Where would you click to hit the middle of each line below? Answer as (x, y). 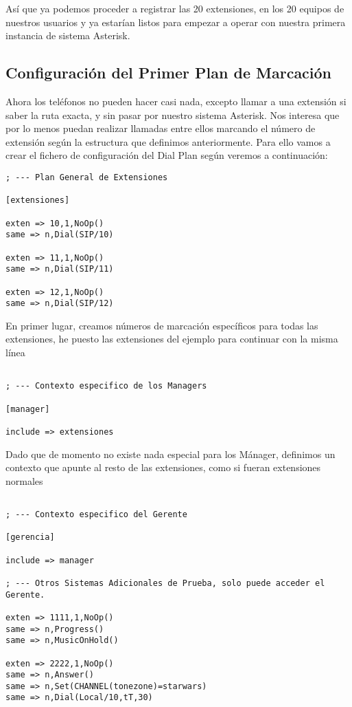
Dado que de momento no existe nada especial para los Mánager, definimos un (171, 454)
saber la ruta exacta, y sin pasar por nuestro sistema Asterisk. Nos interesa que (173, 115)
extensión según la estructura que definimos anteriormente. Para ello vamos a (168, 141)
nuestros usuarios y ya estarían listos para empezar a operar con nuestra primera (176, 22)
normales (24, 480)
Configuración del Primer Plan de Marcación (169, 73)
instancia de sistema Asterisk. (68, 35)
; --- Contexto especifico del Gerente (96, 514)
